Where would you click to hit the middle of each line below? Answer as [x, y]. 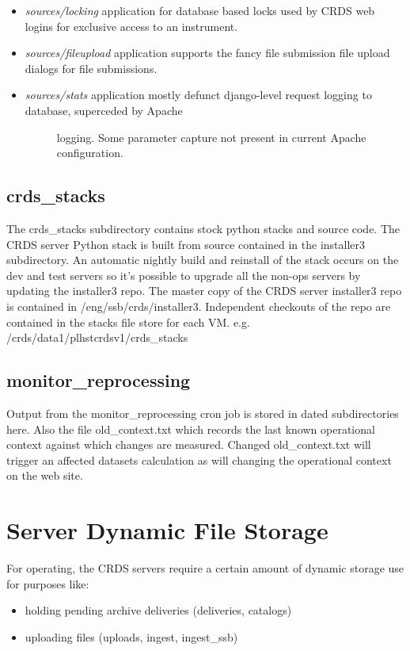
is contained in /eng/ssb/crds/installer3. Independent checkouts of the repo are [199, 306]
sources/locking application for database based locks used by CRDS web [200, 10]
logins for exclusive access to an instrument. [131, 26]
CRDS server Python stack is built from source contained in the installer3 [186, 244]
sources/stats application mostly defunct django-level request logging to [198, 95]
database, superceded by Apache [104, 110]
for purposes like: [48, 583]
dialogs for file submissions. [91, 68]
